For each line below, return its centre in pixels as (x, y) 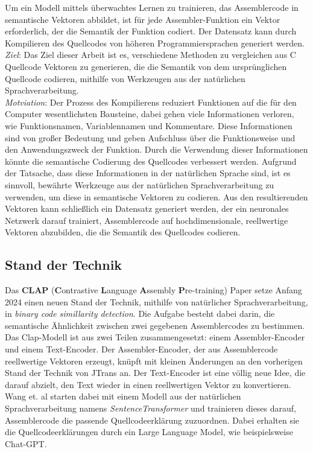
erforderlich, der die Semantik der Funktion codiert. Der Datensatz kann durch (151, 31)
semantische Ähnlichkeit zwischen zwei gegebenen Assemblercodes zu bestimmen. (155, 325)
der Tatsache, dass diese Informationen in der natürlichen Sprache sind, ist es (148, 173)
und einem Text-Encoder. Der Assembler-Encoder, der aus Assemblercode (141, 349)
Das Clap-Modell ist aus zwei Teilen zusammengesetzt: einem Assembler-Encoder (155, 337)
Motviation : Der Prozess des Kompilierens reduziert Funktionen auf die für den (151, 102)
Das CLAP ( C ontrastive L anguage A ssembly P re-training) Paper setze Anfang (153, 290)
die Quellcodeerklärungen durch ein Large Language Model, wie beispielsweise (149, 432)
